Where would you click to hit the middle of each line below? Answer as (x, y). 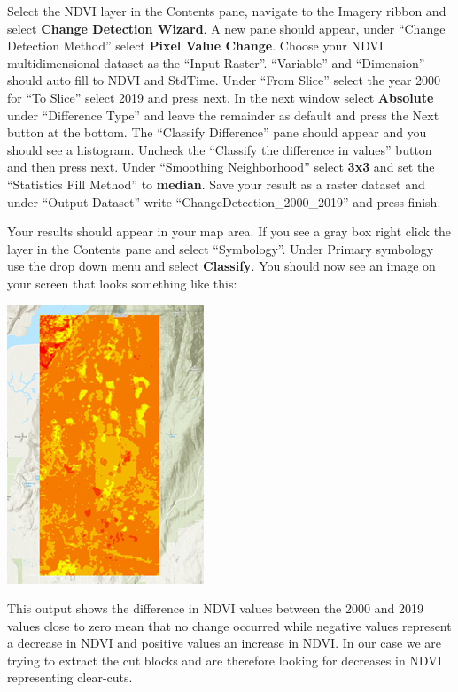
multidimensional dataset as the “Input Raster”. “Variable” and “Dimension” (216, 62)
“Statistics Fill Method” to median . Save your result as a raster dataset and (216, 184)
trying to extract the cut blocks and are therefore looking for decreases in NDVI (225, 660)
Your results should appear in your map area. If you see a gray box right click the (229, 231)
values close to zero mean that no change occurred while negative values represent (229, 625)
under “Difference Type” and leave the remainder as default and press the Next (223, 115)
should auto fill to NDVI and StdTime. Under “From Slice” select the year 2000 (224, 80)
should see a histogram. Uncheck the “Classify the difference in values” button (220, 149)
